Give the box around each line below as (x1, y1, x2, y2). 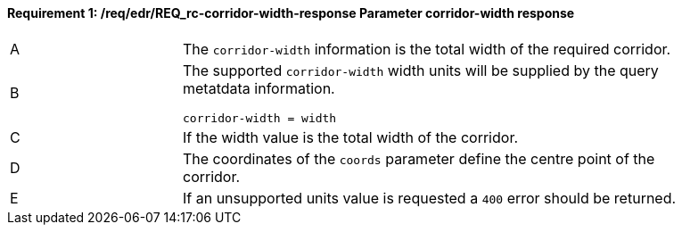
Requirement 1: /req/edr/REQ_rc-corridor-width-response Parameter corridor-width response (7, 5, 575, 21)
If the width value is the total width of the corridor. (183, 128, 519, 146)
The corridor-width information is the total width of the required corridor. (183, 39, 671, 58)
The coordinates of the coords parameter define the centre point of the (183, 149, 655, 168)
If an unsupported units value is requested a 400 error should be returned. (183, 188, 677, 207)
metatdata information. (183, 79, 335, 97)
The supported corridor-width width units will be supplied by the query (183, 61, 659, 79)
